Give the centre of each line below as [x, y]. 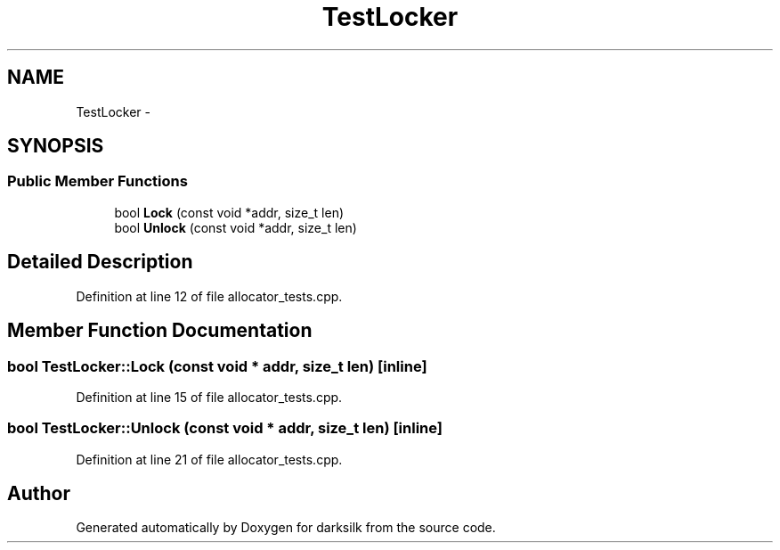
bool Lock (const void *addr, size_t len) [229, 212]
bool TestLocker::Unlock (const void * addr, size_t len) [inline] [225, 428]
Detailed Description [100, 262]
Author [39, 494]
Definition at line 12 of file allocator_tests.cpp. [209, 296]
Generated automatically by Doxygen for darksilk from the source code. [286, 528]
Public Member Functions [97, 181]
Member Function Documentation [160, 331]
